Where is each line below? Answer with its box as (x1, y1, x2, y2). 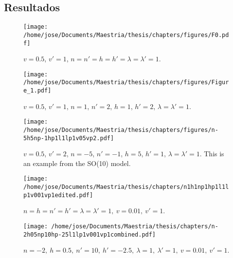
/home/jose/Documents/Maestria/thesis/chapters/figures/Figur (23, 79, 229, 86)
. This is (199, 148, 224, 159)
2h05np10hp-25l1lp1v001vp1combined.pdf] (23, 231, 156, 238)
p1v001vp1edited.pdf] (23, 191, 93, 199)
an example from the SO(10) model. (23, 158, 131, 168)
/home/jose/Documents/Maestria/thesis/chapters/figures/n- (23, 126, 218, 133)
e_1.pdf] (23, 87, 52, 94)
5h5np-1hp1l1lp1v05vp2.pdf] (23, 134, 114, 142)
